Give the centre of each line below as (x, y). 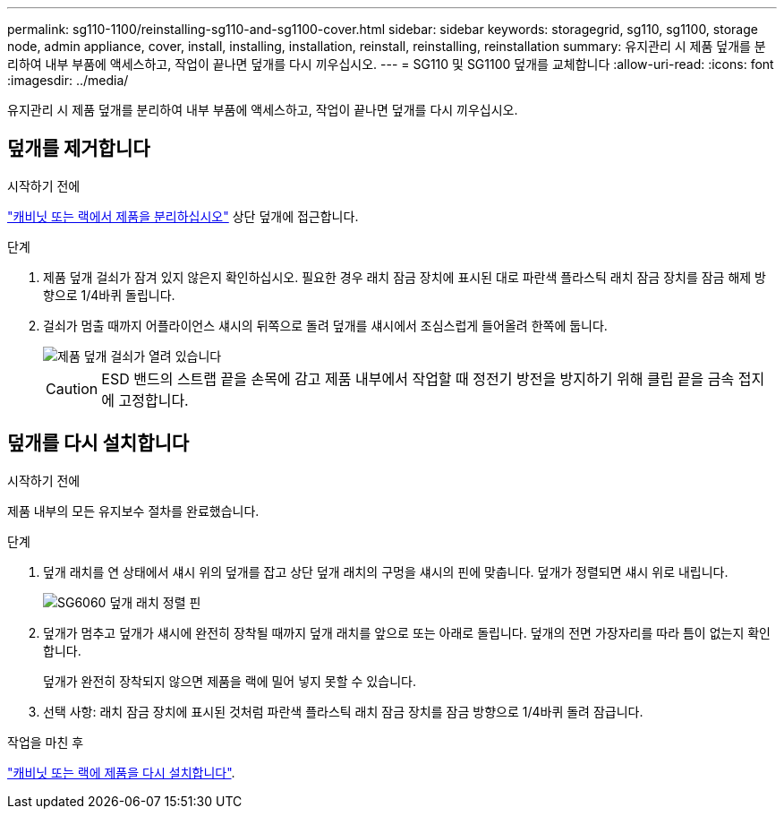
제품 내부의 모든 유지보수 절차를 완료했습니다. (133, 511)
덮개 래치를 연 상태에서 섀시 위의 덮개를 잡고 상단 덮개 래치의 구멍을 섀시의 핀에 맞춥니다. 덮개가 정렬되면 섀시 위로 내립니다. (386, 571)
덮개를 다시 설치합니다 (98, 443)
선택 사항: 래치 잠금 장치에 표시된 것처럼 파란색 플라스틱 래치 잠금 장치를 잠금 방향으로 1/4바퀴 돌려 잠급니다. (343, 711)
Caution (72, 388)
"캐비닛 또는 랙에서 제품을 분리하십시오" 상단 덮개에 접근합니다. (183, 216)
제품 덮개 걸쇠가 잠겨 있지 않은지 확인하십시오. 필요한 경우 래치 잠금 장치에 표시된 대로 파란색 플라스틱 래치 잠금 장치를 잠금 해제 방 (405, 277)
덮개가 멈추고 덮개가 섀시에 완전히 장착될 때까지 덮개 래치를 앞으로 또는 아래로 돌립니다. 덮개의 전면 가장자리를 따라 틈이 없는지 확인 (407, 632)
